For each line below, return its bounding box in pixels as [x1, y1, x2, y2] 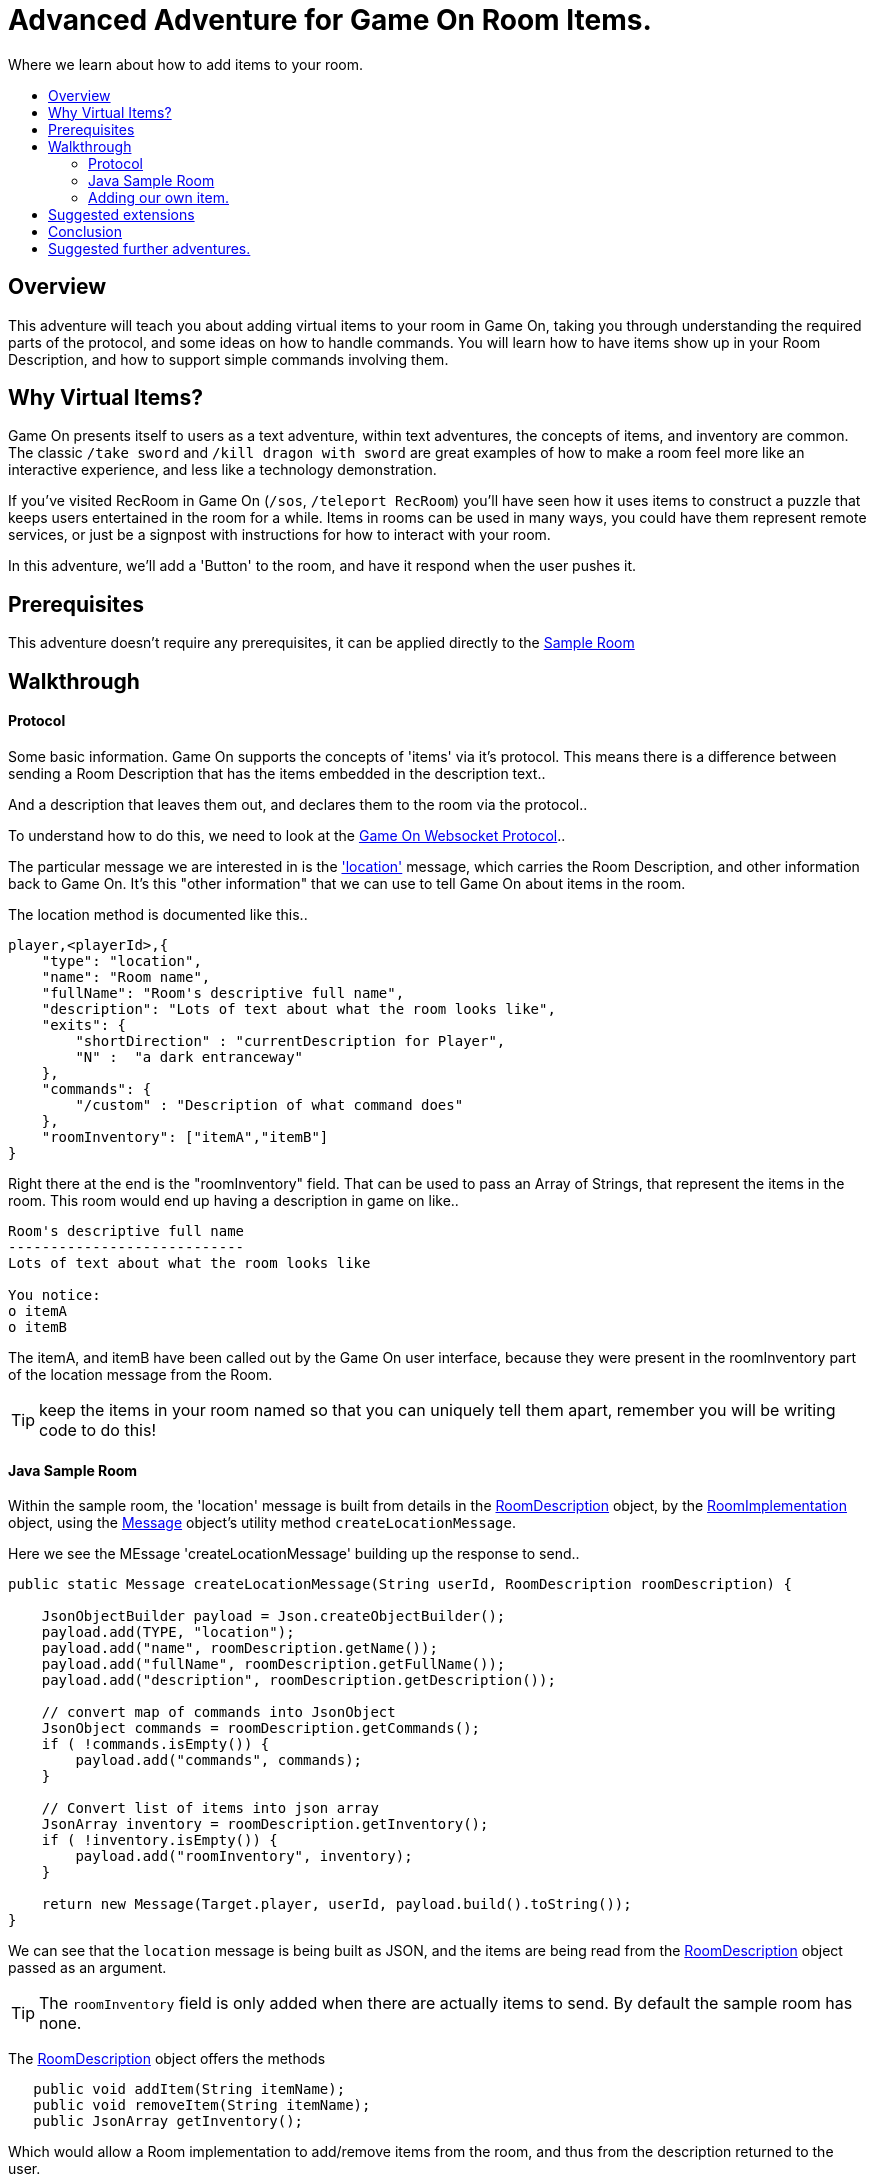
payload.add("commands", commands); [75, 1752, 363, 1769]
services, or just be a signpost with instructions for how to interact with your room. [8, 526, 551, 544]
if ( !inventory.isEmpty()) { [41, 1832, 278, 1849]
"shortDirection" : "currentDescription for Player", [75, 1032, 506, 1049]
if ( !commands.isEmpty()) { [41, 1736, 270, 1753]
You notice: [8, 1286, 101, 1303]
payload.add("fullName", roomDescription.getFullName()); [41, 1656, 506, 1673]
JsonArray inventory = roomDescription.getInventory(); [41, 1816, 489, 1833]
